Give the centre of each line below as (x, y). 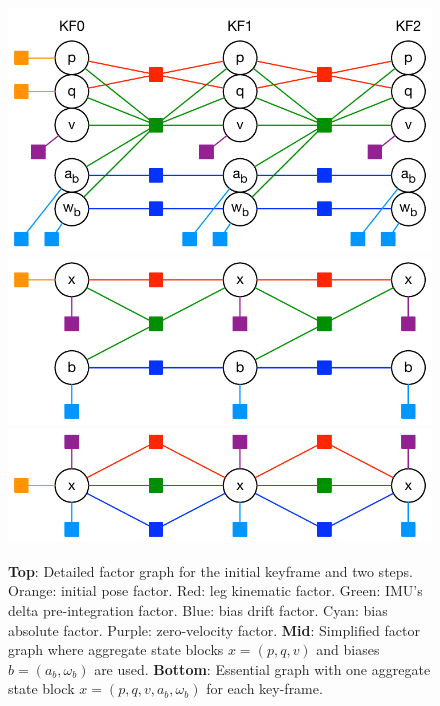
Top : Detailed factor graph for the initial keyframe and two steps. (210, 570)
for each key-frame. (264, 688)
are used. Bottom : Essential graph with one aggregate (262, 668)
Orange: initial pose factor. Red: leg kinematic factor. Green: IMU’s (215, 590)
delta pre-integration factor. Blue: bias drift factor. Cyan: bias (198, 609)
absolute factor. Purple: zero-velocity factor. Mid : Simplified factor (214, 629)
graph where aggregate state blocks (116, 649)
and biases (348, 649)
